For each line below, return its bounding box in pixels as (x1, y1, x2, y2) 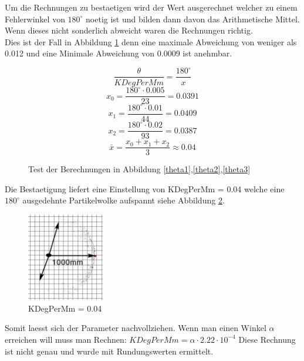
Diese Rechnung (238, 333, 296, 345)
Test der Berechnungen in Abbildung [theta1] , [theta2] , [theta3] (28, 163, 251, 175)
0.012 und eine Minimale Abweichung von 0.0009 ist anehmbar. (5, 47, 232, 59)
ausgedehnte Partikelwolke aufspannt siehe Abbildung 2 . (22, 194, 225, 206)
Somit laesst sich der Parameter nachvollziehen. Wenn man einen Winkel (5, 322, 266, 334)
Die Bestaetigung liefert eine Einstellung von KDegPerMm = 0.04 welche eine (5, 182, 285, 195)
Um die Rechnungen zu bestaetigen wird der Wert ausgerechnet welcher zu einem (5, 1, 298, 13)
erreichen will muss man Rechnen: (5, 333, 127, 345)
